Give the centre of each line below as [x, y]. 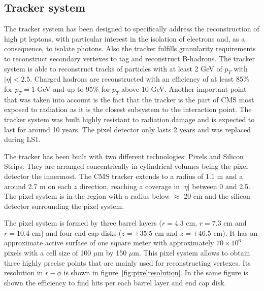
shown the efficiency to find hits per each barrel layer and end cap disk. [115, 282]
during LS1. [22, 139]
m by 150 [112, 253]
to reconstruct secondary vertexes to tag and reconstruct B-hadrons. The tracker [130, 58]
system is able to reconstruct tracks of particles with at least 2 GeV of [113, 68]
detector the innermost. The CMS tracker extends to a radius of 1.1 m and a [124, 176]
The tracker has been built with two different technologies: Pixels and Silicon [124, 156]
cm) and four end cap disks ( [77, 232]
